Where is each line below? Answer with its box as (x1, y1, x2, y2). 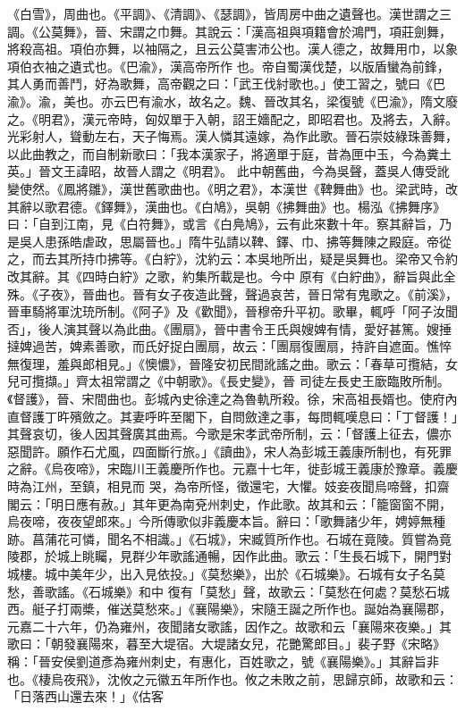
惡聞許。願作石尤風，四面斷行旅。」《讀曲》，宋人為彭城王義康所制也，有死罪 (7, 441, 452, 460)
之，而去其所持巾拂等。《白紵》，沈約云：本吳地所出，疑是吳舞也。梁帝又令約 (7, 249, 458, 268)
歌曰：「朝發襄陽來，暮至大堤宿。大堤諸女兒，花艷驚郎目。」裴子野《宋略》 (7, 634, 445, 653)
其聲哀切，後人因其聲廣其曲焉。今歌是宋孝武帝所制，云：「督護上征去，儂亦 (7, 424, 452, 443)
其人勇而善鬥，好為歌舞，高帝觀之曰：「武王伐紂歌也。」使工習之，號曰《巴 (7, 74, 445, 93)
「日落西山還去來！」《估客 (7, 687, 164, 706)
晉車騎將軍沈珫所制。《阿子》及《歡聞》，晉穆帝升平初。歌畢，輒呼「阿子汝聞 (7, 302, 458, 321)
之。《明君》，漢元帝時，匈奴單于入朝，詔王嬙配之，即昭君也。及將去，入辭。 (7, 109, 458, 128)
